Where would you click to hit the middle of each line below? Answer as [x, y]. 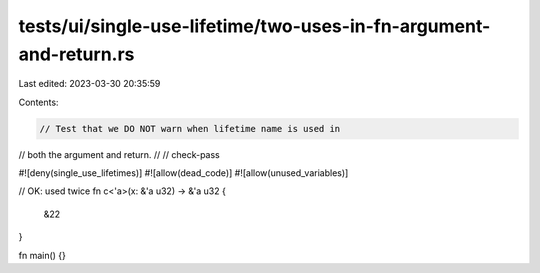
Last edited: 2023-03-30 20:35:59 [89, 84]
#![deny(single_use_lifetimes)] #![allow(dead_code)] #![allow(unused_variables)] [183, 173]
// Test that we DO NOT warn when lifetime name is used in [190, 128]
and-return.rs [76, 54]
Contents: [38, 102]
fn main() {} [42, 255]
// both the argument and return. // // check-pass [119, 154]
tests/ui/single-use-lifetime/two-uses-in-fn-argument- [254, 26]
